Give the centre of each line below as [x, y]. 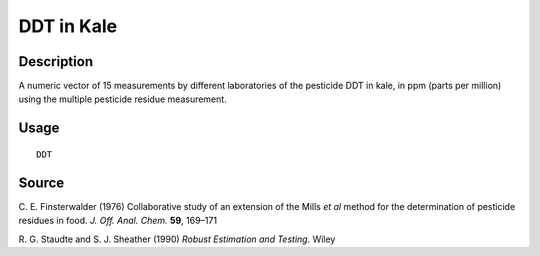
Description [56, 61]
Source [41, 182]
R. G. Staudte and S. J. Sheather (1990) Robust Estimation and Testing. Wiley [177, 239]
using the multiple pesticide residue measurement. [122, 99]
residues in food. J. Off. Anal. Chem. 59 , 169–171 [118, 221]
